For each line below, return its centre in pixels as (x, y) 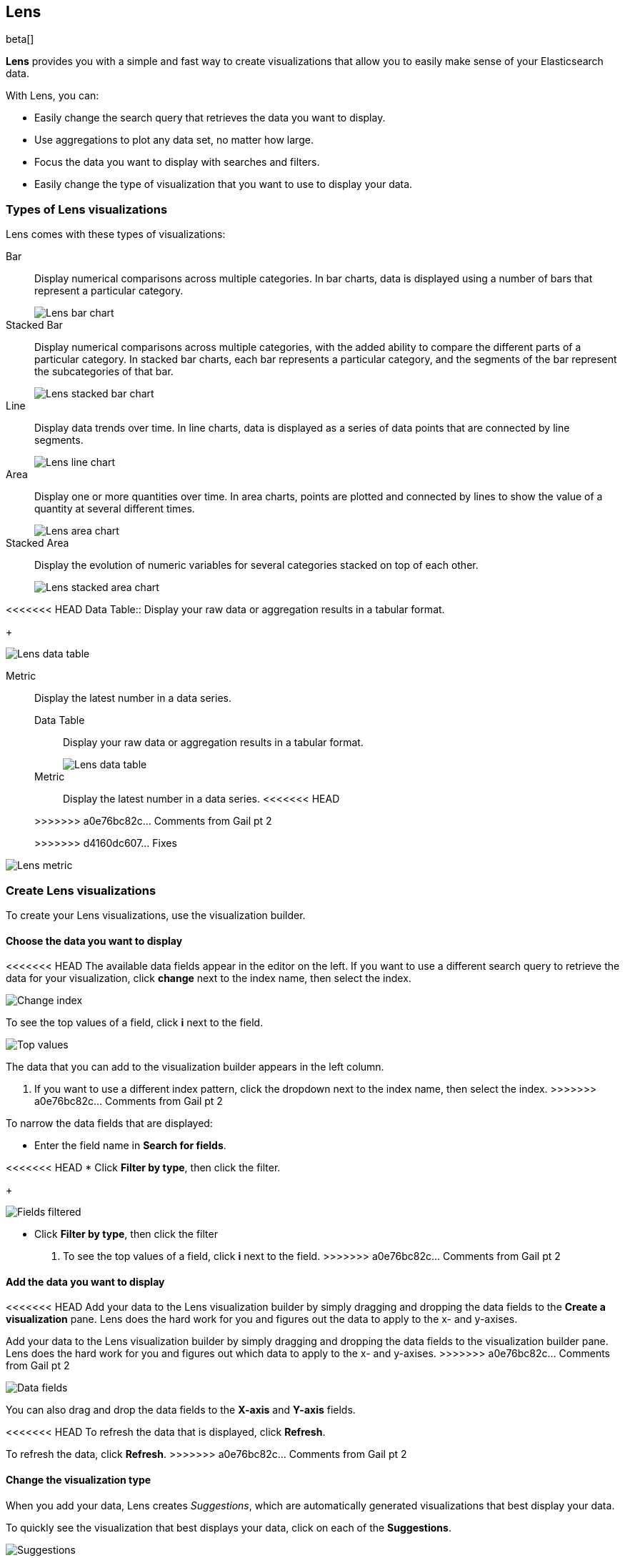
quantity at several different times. (115, 509)
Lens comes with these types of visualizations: (116, 234)
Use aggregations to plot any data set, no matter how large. (174, 140)
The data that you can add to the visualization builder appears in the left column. (195, 1067)
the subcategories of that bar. (104, 372)
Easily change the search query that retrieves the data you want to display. (210, 118)
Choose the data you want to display (94, 941)
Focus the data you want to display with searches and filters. (177, 162)
